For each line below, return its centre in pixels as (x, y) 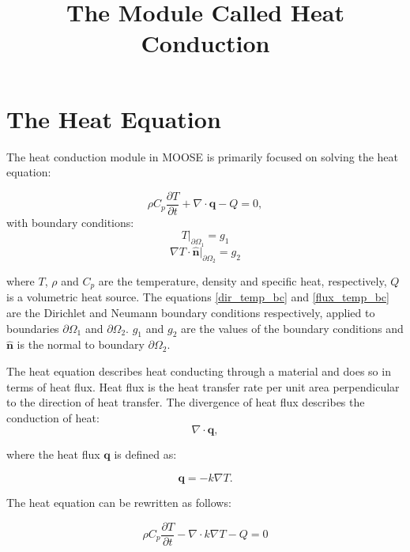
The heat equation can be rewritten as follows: (119, 502)
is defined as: (145, 454)
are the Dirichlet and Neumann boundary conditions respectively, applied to (191, 313)
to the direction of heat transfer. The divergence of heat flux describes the (186, 402)
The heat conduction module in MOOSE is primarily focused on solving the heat (202, 156)
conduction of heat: (53, 417)
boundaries (33, 328)
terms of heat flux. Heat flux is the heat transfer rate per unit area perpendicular (203, 386)
